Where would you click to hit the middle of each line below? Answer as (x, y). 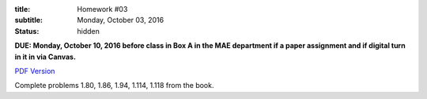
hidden (89, 31)
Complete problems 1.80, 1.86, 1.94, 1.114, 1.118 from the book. (114, 86)
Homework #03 (102, 9)
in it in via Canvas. (45, 57)
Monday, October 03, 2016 (121, 20)
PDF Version (35, 71)
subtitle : (29, 20)
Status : (27, 31)
